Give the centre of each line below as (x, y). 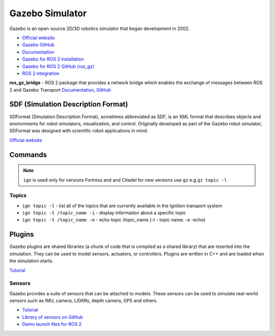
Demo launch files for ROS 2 (52, 324)
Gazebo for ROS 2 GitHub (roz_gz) (58, 66)
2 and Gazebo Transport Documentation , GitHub (60, 90)
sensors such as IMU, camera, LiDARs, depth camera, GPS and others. (84, 301)
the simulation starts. (31, 261)
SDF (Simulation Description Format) (69, 104)
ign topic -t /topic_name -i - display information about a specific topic (104, 213)
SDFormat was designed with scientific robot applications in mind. (79, 131)
